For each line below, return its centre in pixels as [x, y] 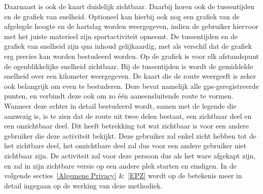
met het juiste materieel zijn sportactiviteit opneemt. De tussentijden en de [121, 36]
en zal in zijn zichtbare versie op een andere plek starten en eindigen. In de [120, 165]
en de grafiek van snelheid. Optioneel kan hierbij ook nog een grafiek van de [122, 16]
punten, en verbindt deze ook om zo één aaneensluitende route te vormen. [119, 96]
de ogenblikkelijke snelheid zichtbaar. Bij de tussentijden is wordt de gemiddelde [129, 66]
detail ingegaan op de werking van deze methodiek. [83, 185]
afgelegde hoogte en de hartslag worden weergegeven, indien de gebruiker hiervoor [131, 26]
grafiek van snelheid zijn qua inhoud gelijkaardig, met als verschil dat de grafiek [128, 46]
